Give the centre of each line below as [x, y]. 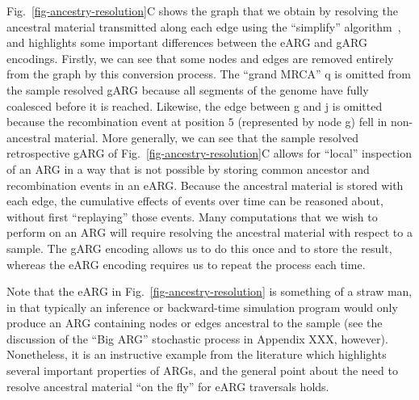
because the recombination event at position [116, 122]
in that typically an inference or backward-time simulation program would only [202, 307]
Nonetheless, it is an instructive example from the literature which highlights [197, 354]
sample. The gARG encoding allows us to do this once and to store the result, [199, 248]
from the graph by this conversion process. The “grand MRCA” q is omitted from [209, 74]
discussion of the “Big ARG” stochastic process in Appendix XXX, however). [197, 338]
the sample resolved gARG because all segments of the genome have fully [188, 89]
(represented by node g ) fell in [312, 122]
